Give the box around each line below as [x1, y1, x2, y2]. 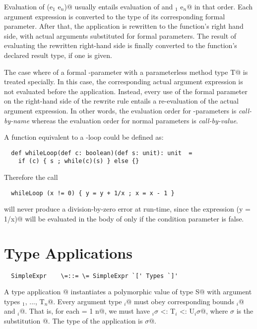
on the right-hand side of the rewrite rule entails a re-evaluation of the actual [4, 96, 239, 106]
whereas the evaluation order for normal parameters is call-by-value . [31, 115, 238, 125]
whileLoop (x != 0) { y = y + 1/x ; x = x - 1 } [11, 189, 175, 197]
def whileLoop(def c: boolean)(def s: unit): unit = [11, 149, 193, 157]
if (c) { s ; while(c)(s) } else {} [18, 158, 139, 165]
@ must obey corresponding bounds [126, 296, 235, 306]
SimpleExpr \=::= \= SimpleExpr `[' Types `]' [11, 272, 178, 279]
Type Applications [4, 242, 132, 263]
